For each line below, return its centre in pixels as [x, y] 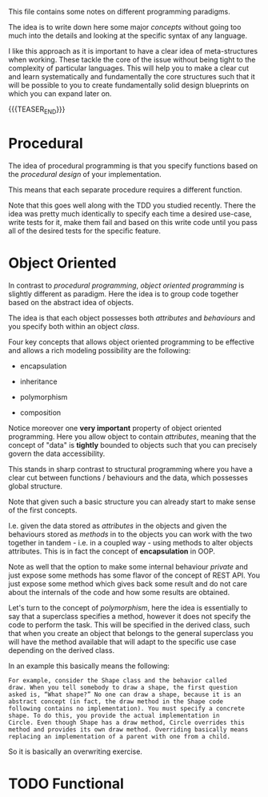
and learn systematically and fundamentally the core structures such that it [132, 76]
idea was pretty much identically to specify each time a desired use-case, [130, 213]
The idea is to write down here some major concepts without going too [125, 27]
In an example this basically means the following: [89, 666]
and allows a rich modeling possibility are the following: [100, 350]
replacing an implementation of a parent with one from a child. [119, 736]
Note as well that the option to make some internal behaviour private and [128, 566]
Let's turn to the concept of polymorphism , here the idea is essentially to [128, 607]
